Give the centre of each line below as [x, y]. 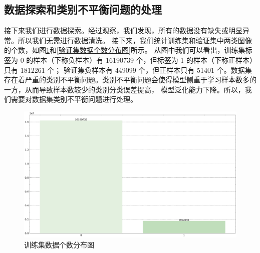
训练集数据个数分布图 [59, 244]
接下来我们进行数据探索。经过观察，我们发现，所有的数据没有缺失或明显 [123, 30]
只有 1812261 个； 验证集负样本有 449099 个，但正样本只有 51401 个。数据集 [128, 70]
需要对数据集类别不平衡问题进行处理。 [74, 99]
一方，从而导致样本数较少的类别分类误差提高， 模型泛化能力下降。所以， [124, 89]
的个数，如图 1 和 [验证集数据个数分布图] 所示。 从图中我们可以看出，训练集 [125, 50]
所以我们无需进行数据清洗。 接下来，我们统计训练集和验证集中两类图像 [135, 40]
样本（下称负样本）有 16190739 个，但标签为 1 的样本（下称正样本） [145, 59]
